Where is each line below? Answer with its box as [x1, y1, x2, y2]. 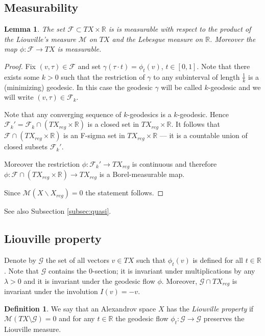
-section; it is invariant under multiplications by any [92, 265, 255, 276]
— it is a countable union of [159, 130, 248, 141]
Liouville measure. [4, 324, 61, 334]
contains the [48, 265, 87, 276]
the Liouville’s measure [4, 33, 76, 44]
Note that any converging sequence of [4, 108, 122, 119]
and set [78, 60, 101, 71]
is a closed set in [87, 119, 139, 129]
